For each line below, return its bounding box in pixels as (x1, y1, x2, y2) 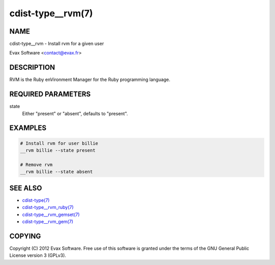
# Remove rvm (20, 162, 53, 168)
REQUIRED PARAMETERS (9, 90, 91, 99)
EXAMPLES (9, 124, 47, 132)
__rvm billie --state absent (20, 169, 93, 175)
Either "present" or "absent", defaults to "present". (22, 110, 128, 117)
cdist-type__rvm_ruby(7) (22, 204, 74, 210)
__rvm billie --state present (20, 148, 96, 153)
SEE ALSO (9, 183, 42, 192)
